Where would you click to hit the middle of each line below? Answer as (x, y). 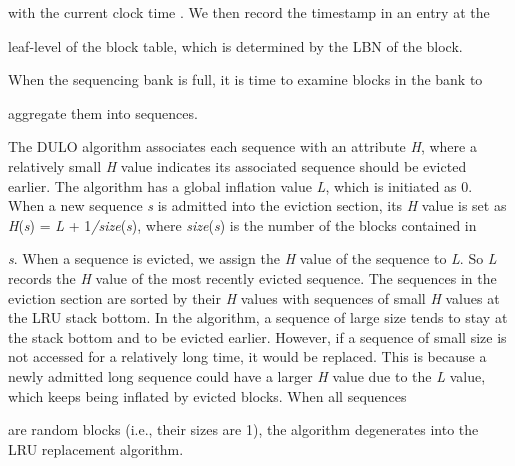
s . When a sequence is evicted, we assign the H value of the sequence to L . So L (252, 258)
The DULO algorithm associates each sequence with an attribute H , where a (242, 146)
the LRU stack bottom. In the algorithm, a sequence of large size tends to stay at (258, 317)
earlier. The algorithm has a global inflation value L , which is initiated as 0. (240, 185)
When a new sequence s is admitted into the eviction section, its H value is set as (257, 205)
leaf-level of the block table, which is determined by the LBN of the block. (235, 45)
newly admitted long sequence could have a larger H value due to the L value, (247, 375)
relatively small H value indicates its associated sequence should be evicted (237, 165)
